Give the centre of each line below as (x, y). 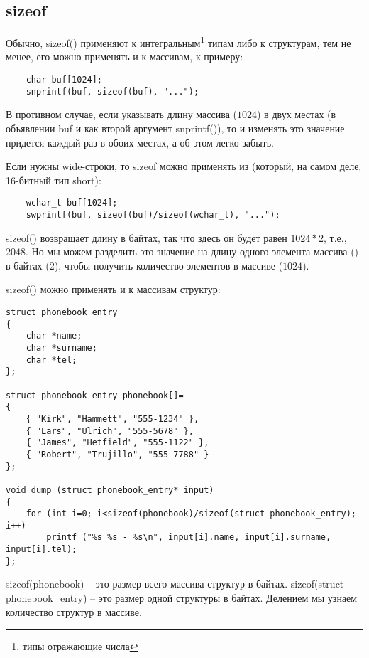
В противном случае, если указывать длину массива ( (121, 114)
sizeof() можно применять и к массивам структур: (113, 289)
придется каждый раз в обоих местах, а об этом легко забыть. (140, 142)
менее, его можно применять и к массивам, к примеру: (125, 57)
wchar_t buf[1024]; (72, 203)
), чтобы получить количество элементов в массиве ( (169, 265)
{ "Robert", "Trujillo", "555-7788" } (117, 454)
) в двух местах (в (297, 114)
